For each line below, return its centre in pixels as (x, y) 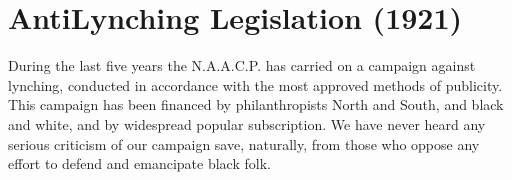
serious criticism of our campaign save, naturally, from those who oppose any (244, 143)
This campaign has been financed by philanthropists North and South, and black (256, 104)
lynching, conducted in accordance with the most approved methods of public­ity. (255, 84)
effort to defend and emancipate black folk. (139, 163)
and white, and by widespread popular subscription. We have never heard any (247, 123)
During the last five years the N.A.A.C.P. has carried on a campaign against (242, 65)
